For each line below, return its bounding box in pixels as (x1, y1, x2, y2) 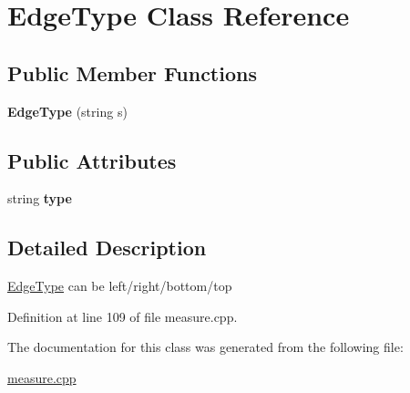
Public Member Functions (7, 58, 257, 87)
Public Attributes (7, 146, 177, 174)
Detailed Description (7, 233, 207, 262)
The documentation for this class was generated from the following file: (7, 337, 404, 357)
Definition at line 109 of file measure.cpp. (7, 306, 238, 326)
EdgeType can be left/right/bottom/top (7, 276, 232, 295)
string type (7, 189, 72, 208)
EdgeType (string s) (7, 101, 128, 120)
